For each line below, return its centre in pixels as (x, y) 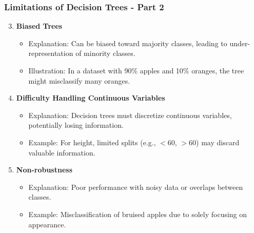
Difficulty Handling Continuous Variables (91, 98)
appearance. (47, 224)
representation (51, 53)
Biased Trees (39, 26)
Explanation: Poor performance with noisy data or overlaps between (136, 187)
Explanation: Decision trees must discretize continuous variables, (130, 115)
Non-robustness (44, 170)
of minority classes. (105, 53)
